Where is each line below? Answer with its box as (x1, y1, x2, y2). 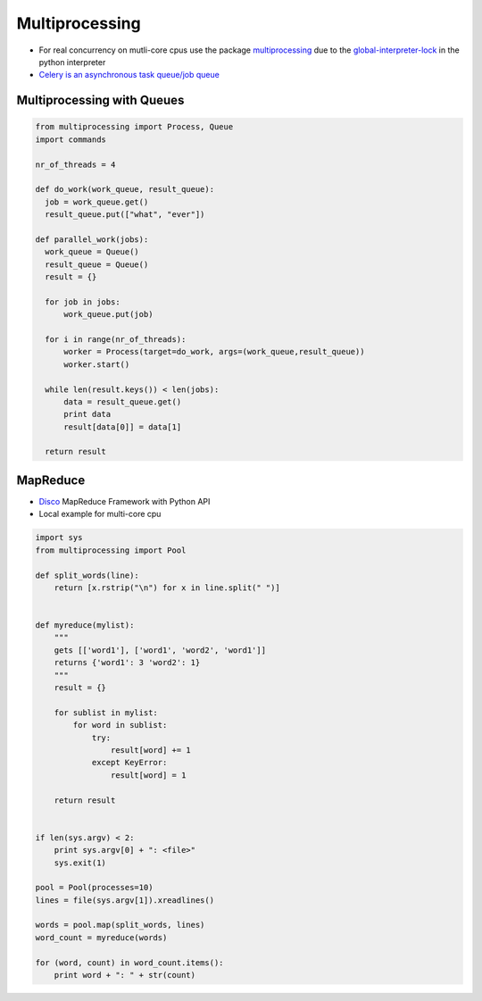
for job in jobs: (45, 296, 120, 307)
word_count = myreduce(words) (35, 932, 168, 942)
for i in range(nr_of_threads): (45, 334, 187, 344)
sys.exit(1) (54, 857, 107, 868)
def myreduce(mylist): (35, 621, 135, 630)
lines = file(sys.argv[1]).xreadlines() (35, 895, 214, 905)
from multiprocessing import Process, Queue (35, 121, 234, 132)
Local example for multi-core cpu (38, 509, 162, 520)
